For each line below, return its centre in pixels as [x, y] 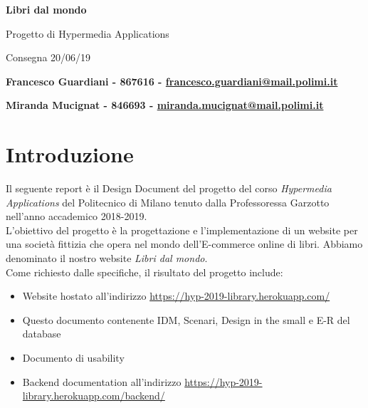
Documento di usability [73, 358]
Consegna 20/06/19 [48, 57]
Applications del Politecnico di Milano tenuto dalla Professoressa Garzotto [168, 202]
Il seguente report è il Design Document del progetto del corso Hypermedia [169, 188]
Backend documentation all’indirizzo [102, 381]
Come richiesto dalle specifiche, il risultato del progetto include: [144, 272]
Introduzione [70, 154]
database [42, 334]
